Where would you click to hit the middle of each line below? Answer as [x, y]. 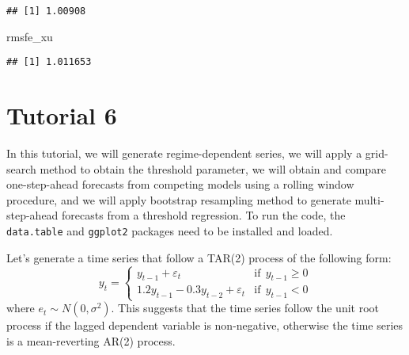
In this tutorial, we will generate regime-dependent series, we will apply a [184, 153]
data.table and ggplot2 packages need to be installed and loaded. [170, 231]
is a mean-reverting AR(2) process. [91, 341]
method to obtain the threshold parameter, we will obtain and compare [213, 168]
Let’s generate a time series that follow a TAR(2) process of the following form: [199, 257]
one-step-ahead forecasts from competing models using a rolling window [180, 184]
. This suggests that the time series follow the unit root [245, 308]
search [21, 168]
